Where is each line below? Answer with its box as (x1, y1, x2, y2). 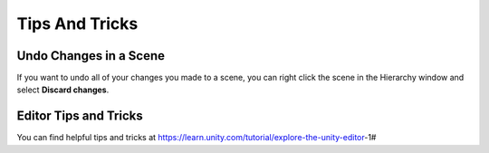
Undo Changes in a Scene (16, 48, 166, 63)
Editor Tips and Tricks (16, 109, 144, 124)
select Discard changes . (16, 84, 110, 95)
